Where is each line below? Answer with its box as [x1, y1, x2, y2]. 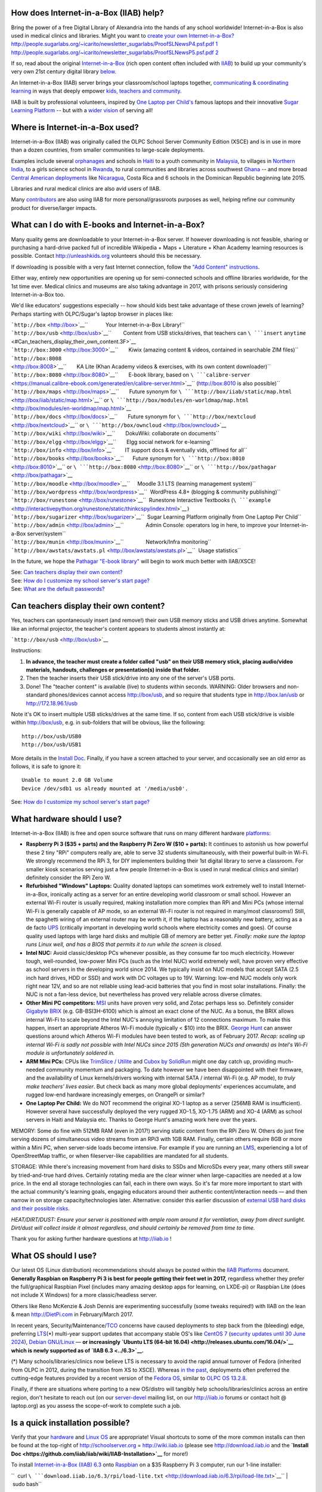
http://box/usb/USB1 [21, 741, 82, 748]
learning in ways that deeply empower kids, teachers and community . [11, 87, 182, 95]
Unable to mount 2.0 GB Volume [21, 776, 113, 784]
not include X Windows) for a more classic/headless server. [11, 1291, 157, 1299]
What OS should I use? [11, 1251, 97, 1261]
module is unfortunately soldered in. [26, 1049, 115, 1056]
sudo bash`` [12, 1481, 42, 1488]
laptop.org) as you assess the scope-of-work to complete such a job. [11, 1402, 181, 1410]
